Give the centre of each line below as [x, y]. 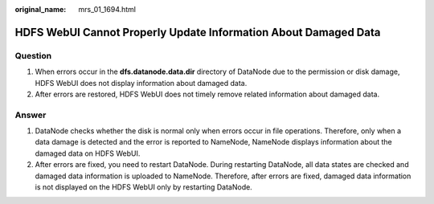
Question [33, 55]
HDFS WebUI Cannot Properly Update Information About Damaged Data [198, 32]
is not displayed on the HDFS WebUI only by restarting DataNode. [143, 187]
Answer [31, 115]
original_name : [41, 9]
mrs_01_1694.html [107, 9]
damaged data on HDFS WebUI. [88, 153]
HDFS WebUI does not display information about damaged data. [141, 83]
